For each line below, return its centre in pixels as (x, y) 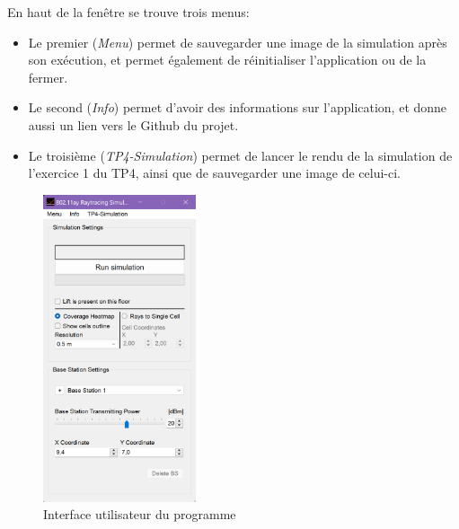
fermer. (48, 77)
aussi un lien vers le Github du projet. (133, 124)
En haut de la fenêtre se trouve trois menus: (128, 12)
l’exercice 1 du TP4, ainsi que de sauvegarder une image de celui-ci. (214, 173)
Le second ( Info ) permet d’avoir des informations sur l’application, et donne (238, 107)
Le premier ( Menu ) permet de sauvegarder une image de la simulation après (238, 42)
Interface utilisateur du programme (140, 514)
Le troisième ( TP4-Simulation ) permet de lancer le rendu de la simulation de (240, 155)
